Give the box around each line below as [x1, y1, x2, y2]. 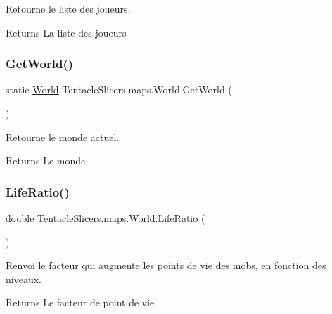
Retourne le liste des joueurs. [6, 1, 131, 15]
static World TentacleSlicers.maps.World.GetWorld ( [6, 82, 232, 97]
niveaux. [6, 271, 41, 286]
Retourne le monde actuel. [6, 129, 120, 144]
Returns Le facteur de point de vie [6, 295, 155, 310]
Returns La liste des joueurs [6, 25, 127, 39]
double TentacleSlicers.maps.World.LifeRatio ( [6, 211, 205, 225]
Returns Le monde [6, 153, 86, 168]
